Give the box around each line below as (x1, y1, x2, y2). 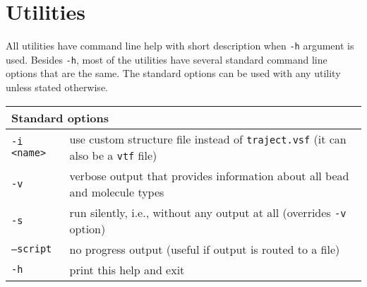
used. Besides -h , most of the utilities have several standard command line (6, 52, 327, 66)
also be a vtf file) (69, 146, 157, 163)
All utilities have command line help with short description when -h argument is (6, 38, 354, 53)
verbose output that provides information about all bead (69, 167, 349, 184)
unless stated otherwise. (6, 80, 108, 95)
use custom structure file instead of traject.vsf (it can (69, 130, 347, 147)
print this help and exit (69, 261, 185, 278)
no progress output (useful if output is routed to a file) (69, 240, 340, 257)
